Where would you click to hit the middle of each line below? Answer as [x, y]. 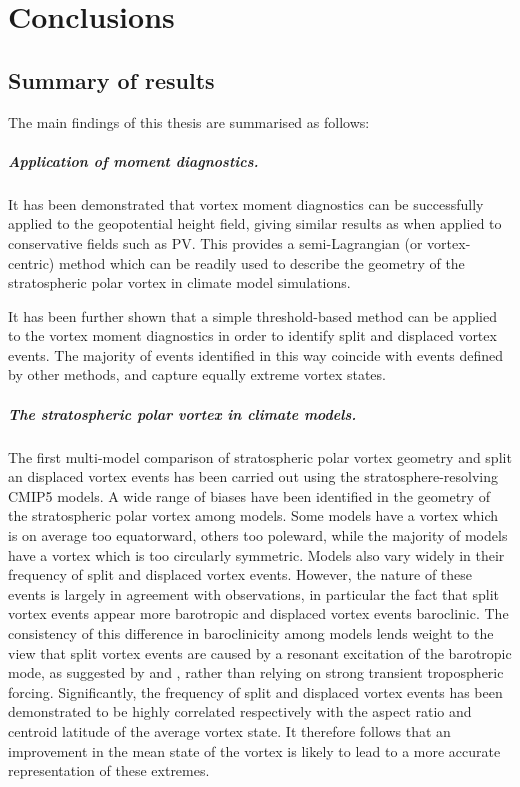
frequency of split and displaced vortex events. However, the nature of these [240, 574]
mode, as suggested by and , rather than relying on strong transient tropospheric [256, 672]
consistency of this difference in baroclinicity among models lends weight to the [251, 632]
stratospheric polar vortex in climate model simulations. [179, 282]
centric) [31, 262]
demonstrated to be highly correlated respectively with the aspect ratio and [240, 711]
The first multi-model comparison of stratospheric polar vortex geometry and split [260, 456]
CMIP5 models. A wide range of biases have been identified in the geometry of [249, 495]
